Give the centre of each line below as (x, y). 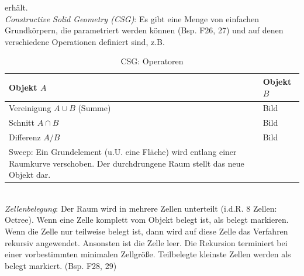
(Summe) (94, 108)
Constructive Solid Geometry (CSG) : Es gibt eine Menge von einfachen (132, 18)
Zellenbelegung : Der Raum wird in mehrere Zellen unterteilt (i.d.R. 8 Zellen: (141, 208)
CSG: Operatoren (152, 61)
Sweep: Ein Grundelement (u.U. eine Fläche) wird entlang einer (123, 151)
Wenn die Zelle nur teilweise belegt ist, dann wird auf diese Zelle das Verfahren (146, 231)
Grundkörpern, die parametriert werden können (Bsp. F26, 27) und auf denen (144, 30)
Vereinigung (30, 108)
